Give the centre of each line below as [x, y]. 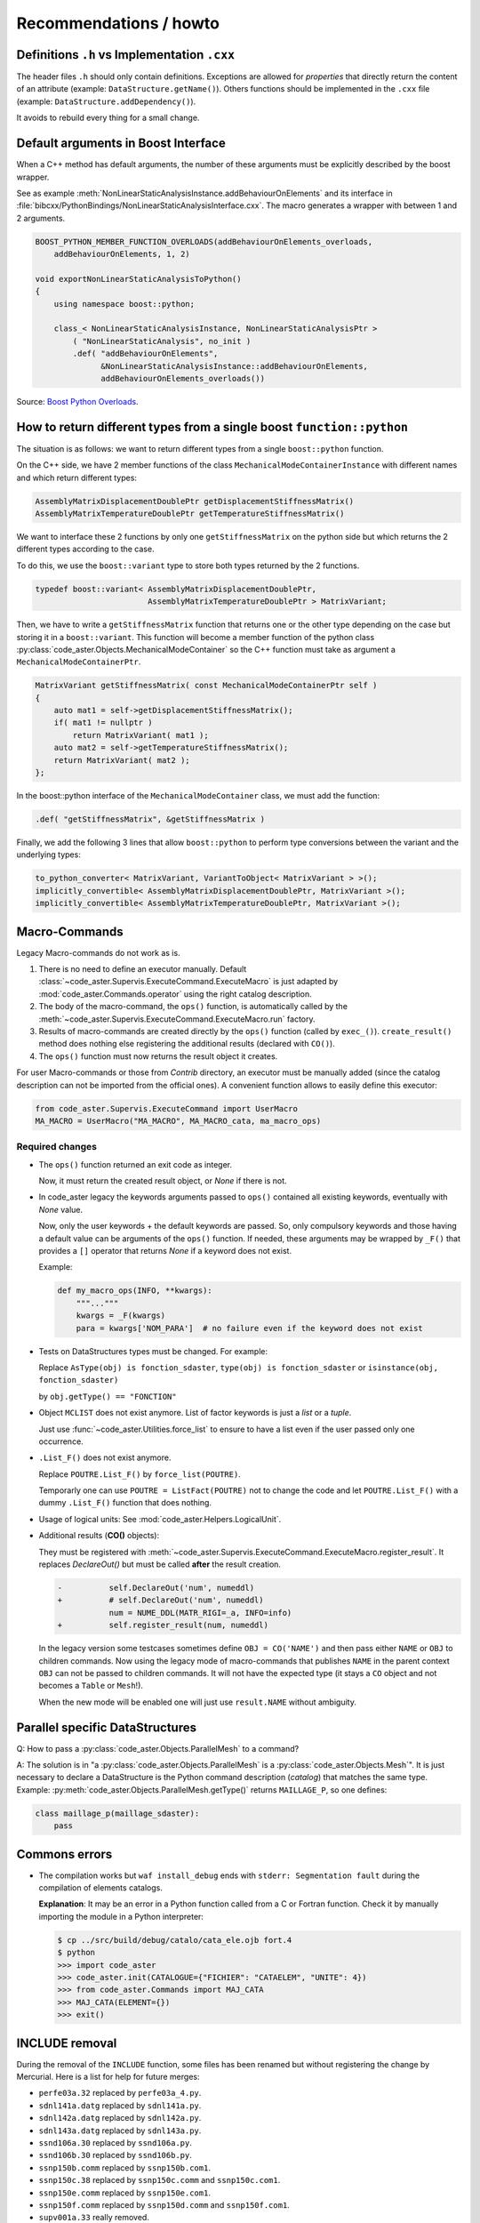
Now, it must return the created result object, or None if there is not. [163, 1181]
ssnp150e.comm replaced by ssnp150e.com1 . [124, 2193]
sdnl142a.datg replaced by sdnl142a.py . [120, 2118]
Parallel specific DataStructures [107, 1727]
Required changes [57, 1147]
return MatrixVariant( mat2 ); [122, 760]
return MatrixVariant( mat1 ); [140, 735]
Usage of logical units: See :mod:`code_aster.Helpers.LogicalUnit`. [160, 1519]
